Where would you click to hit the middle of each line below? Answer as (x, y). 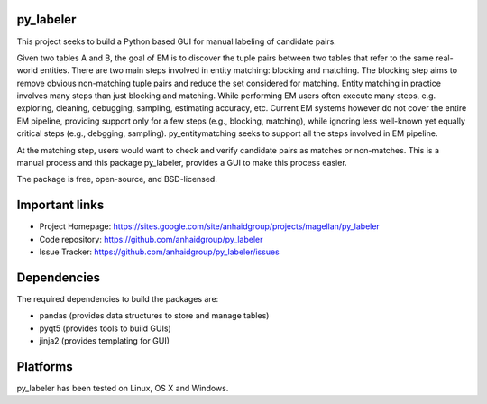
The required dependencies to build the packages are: (118, 299)
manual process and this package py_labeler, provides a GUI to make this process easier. (182, 163)
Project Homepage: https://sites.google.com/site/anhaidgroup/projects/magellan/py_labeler (210, 226)
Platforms (45, 367)
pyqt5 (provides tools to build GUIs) (105, 328)
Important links (60, 205)
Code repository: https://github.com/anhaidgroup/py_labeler (151, 239)
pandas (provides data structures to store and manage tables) (154, 316)
